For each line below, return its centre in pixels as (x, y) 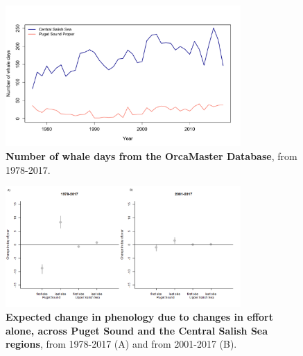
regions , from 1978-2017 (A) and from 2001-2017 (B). (121, 344)
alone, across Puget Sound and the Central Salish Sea (137, 330)
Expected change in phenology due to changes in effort (139, 316)
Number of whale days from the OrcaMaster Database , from (151, 155)
